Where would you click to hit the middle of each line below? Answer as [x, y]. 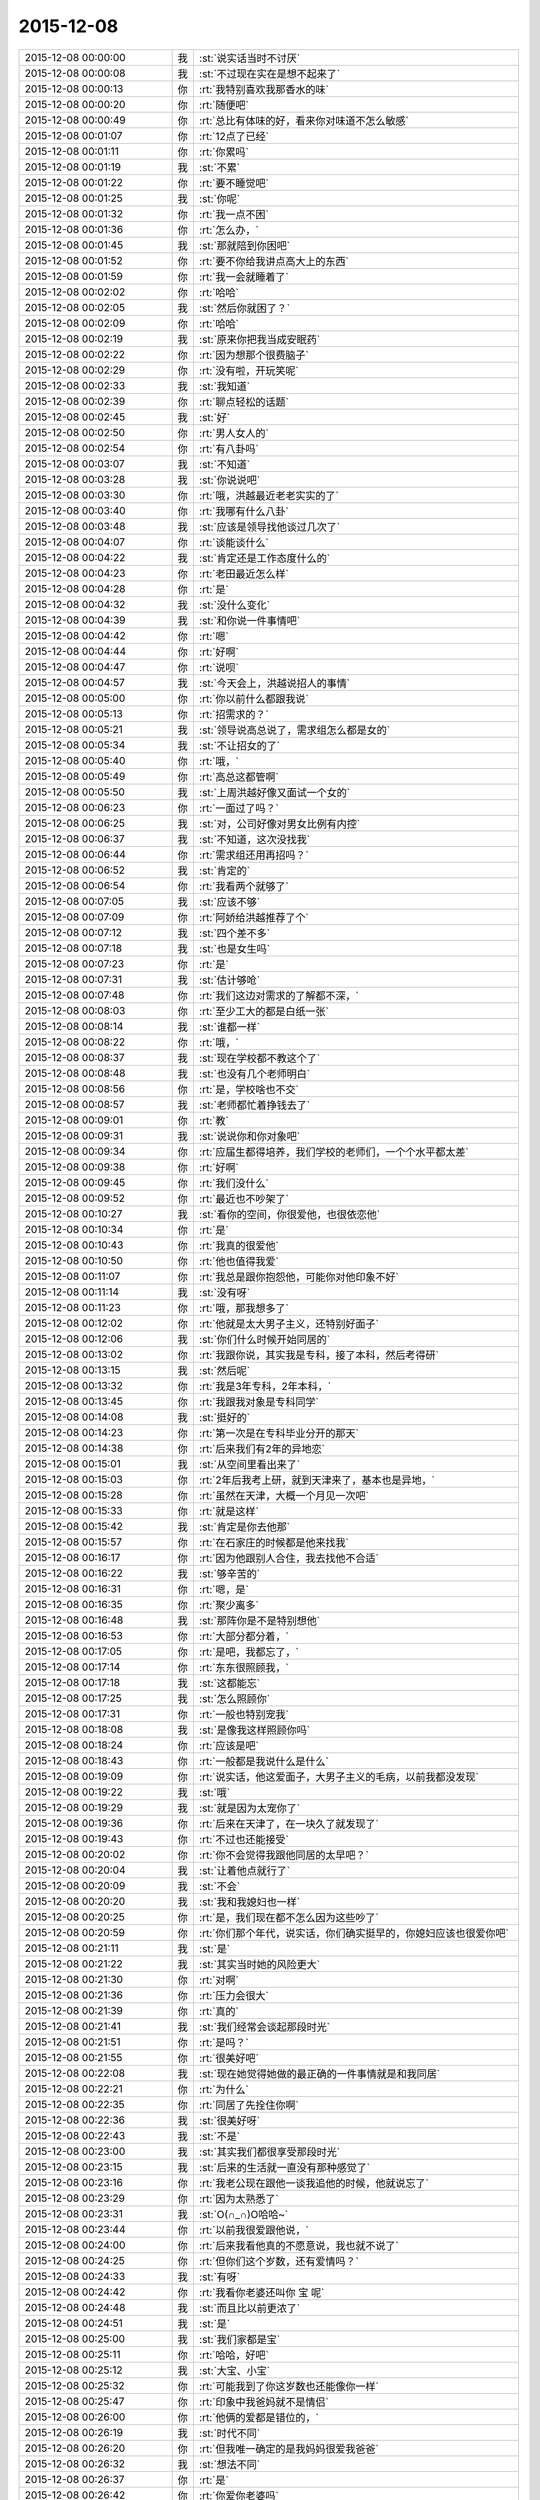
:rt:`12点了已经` [234, 136]
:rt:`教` [213, 1120]
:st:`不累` [219, 167]
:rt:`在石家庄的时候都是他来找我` [273, 1542]
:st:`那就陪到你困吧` [244, 245]
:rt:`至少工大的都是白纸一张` [263, 1011]
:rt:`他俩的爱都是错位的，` [258, 2417]
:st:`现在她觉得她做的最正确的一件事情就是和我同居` [319, 2073]
